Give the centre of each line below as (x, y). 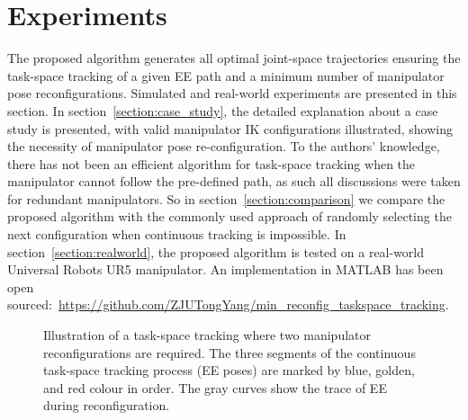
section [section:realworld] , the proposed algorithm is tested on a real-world (216, 251)
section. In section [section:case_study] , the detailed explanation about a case (223, 110)
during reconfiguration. (107, 405)
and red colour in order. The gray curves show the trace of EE (215, 387)
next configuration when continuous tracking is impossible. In (177, 234)
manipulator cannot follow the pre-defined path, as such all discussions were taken (234, 181)
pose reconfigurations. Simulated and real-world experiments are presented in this (232, 93)
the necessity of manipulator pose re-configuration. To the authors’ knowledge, (224, 146)
